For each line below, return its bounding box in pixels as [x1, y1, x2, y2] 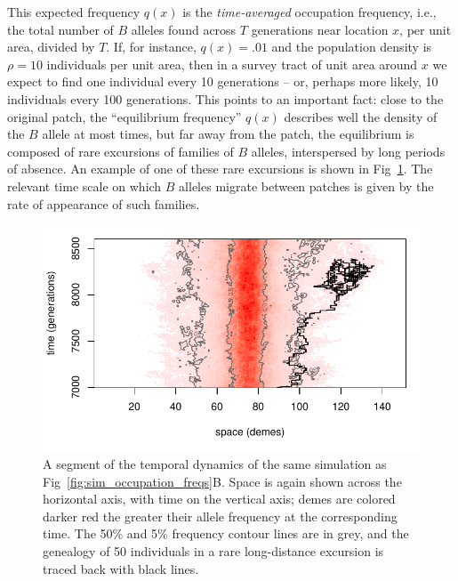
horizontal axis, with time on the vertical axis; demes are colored [43, 489, 396, 508]
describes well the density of [284, 107, 438, 125]
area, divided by [7, 37, 95, 56]
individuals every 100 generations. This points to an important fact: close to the [7, 89, 444, 108]
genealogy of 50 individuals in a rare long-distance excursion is [43, 542, 384, 561]
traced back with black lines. [43, 559, 199, 577]
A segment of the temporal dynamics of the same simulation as [43, 455, 387, 473]
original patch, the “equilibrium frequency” [7, 107, 242, 125]
